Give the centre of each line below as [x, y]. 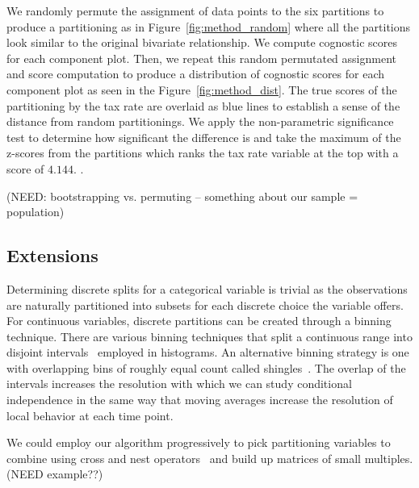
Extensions [52, 255]
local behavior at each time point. [90, 415]
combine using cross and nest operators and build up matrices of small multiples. [210, 458]
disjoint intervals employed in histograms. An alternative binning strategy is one [208, 352]
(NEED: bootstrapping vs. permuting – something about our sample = [182, 196]
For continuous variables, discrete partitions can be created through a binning [199, 321]
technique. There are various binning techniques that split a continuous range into [209, 336]
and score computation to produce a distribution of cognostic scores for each [196, 74]
